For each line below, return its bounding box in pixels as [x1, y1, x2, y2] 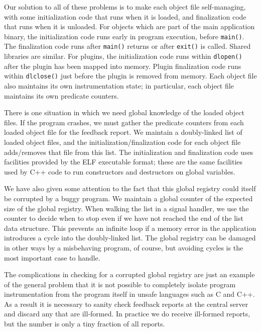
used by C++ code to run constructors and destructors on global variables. [4, 166, 235, 177]
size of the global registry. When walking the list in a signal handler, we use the [4, 203, 249, 213]
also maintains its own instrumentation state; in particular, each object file [4, 80, 234, 91]
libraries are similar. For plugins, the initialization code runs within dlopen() [4, 51, 242, 61]
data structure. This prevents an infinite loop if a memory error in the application [4, 222, 256, 233]
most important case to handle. [4, 252, 100, 263]
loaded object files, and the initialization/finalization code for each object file [4, 136, 241, 147]
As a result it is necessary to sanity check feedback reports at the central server [4, 298, 248, 309]
